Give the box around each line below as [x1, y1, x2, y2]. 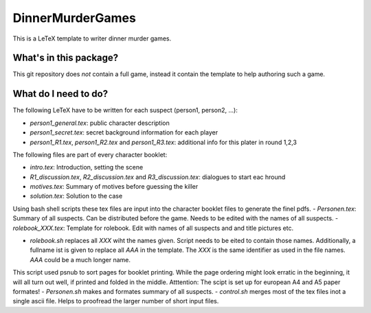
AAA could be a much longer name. [30, 255, 131, 264]
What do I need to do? [12, 88, 109, 100]
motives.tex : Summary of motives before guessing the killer [30, 183, 199, 191]
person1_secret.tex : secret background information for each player [30, 128, 218, 137]
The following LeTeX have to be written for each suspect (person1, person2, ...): [12, 106, 238, 115]
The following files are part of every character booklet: [12, 150, 168, 159]
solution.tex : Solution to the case [30, 192, 123, 200]
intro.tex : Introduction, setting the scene [30, 163, 144, 172]
